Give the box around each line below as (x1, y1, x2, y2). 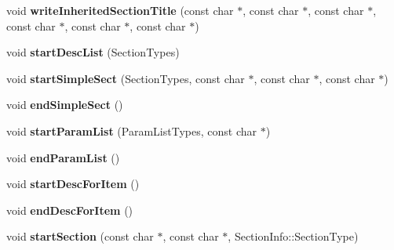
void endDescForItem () (6, 201, 133, 218)
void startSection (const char (6, 228, 154, 245)
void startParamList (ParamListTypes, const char (6, 122, 257, 139)
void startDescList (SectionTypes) (6, 44, 180, 60)
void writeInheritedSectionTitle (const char (6, 2, 234, 18)
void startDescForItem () (6, 176, 140, 192)
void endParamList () (6, 149, 120, 165)
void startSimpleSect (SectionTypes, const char (6, 70, 245, 86)
